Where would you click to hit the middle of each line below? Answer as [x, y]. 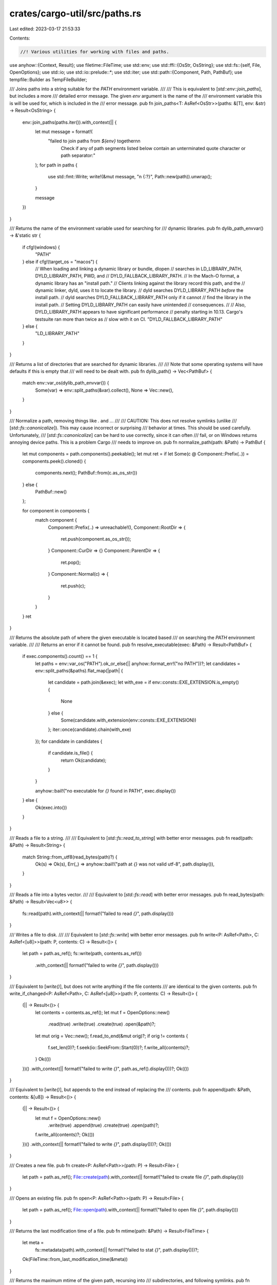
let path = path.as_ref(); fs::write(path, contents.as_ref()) [82, 953]
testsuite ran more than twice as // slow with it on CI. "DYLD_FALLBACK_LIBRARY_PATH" [129, 319]
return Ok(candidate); [84, 760]
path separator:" [78, 155]
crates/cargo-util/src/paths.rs [75, 13]
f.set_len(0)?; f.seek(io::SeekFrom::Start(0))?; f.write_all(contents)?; [119, 1047]
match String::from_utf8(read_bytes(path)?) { [70, 857]
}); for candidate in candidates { [69, 741]
